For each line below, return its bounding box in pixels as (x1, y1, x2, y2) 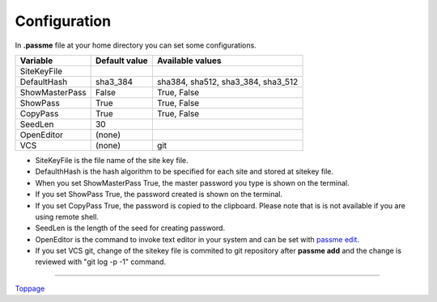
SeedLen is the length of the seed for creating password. (35, 223, 226, 233)
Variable (19, 55, 53, 66)
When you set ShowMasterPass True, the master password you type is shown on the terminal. (35, 178, 350, 187)
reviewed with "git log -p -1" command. (35, 257, 166, 266)
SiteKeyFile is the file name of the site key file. (35, 155, 189, 165)
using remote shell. (35, 212, 99, 221)
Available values (156, 55, 222, 66)
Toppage (15, 283, 45, 293)
